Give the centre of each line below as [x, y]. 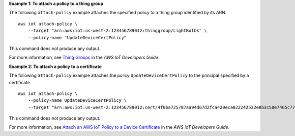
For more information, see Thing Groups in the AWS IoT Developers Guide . [84, 57]
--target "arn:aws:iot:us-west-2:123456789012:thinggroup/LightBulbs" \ [118, 31]
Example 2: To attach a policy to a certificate [55, 67]
